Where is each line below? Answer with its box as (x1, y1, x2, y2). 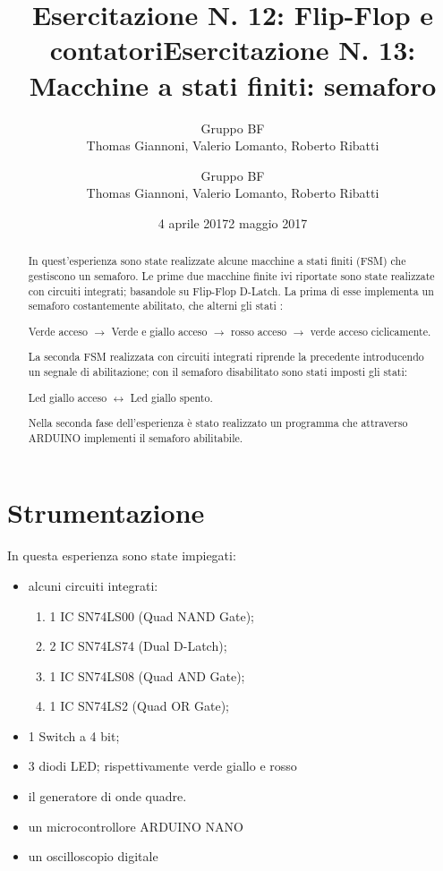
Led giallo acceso (28, 389, 107, 405)
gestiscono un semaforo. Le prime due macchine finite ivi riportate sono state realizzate (28, 268, 435, 283)
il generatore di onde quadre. (28, 787, 187, 806)
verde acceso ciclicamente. (310, 323, 431, 338)
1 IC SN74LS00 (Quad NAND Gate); (49, 606, 254, 625)
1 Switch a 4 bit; (28, 726, 120, 745)
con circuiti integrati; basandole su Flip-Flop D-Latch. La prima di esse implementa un (28, 283, 434, 298)
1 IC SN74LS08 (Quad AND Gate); (49, 666, 245, 685)
